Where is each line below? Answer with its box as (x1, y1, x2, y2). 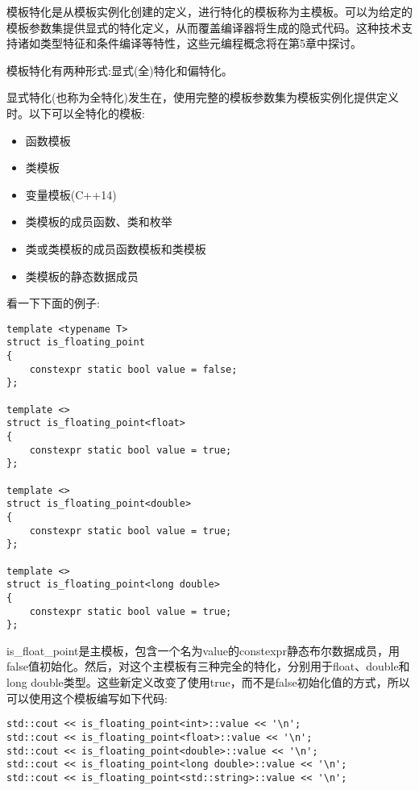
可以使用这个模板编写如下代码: (6, 689, 168, 706)
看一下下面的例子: (6, 295, 100, 311)
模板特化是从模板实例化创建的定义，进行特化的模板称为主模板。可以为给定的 (6, 3, 413, 19)
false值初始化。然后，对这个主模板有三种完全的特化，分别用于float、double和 (6, 658, 410, 675)
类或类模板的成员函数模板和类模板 (25, 240, 206, 257)
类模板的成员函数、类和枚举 (25, 213, 172, 230)
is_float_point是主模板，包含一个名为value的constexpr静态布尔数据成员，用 (6, 642, 400, 658)
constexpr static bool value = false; (29, 363, 238, 375)
